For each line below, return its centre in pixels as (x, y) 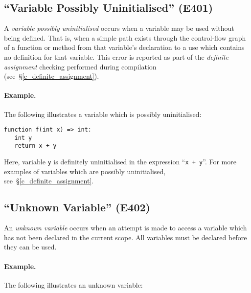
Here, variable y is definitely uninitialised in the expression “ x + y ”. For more (120, 162)
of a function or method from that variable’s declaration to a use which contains (124, 47)
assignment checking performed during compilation (80, 66)
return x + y (35, 146)
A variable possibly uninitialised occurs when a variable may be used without (119, 28)
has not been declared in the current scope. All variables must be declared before (125, 237)
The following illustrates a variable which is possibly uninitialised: (103, 114)
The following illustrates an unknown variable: (73, 284)
